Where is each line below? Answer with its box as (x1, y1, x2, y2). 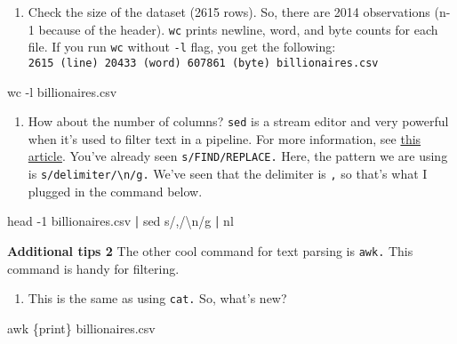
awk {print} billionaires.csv (7, 318, 156, 337)
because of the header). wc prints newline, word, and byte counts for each (38, 20, 438, 38)
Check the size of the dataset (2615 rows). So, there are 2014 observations (28, 3, 430, 20)
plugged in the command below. (28, 181, 203, 200)
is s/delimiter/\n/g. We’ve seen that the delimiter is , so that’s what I (28, 164, 428, 183)
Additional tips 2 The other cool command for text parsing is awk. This (7, 241, 413, 260)
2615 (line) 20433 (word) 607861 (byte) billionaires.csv (28, 56, 379, 69)
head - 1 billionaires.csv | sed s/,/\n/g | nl (7, 212, 234, 230)
